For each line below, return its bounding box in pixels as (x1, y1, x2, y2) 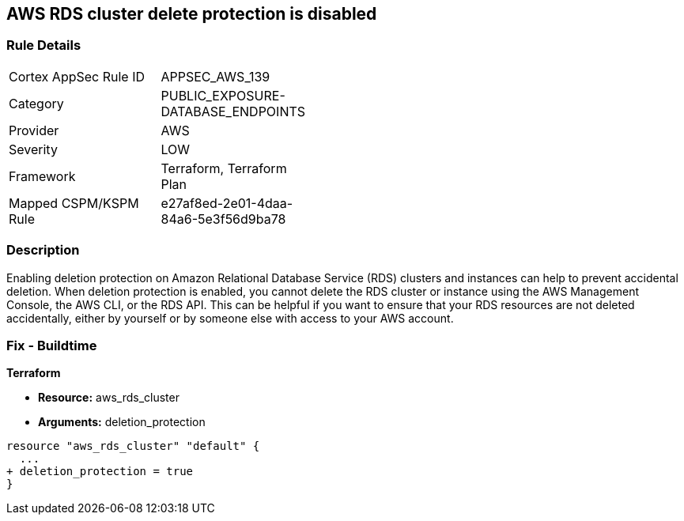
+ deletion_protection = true (6, 465, 194, 478)
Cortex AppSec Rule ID (9, 68, 145, 85)
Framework (9, 168, 76, 184)
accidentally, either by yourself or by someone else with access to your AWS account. (6, 311, 454, 325)
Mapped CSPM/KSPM (9, 194, 139, 211)
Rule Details (6, 37, 81, 54)
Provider (9, 122, 59, 138)
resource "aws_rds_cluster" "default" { (6, 440, 260, 453)
